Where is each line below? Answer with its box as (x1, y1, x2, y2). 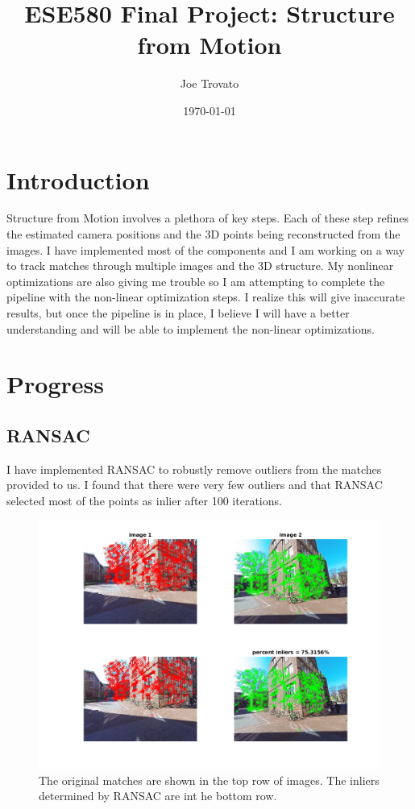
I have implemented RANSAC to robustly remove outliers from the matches (6, 460, 382, 477)
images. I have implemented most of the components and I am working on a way (6, 241, 405, 258)
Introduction (6, 163, 150, 196)
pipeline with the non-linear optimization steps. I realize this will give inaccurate (6, 288, 405, 305)
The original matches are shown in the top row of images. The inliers (39, 771, 380, 788)
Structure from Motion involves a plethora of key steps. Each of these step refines (6, 210, 409, 226)
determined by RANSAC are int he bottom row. (39, 787, 277, 804)
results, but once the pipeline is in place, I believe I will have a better (6, 305, 350, 321)
